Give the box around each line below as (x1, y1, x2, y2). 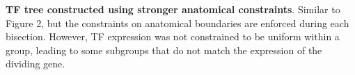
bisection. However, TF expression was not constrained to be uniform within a (6, 29, 340, 44)
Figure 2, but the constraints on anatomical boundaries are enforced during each (6, 15, 349, 30)
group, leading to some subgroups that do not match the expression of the (6, 42, 322, 57)
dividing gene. (6, 56, 65, 71)
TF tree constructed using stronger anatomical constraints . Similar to (6, 2, 340, 16)
